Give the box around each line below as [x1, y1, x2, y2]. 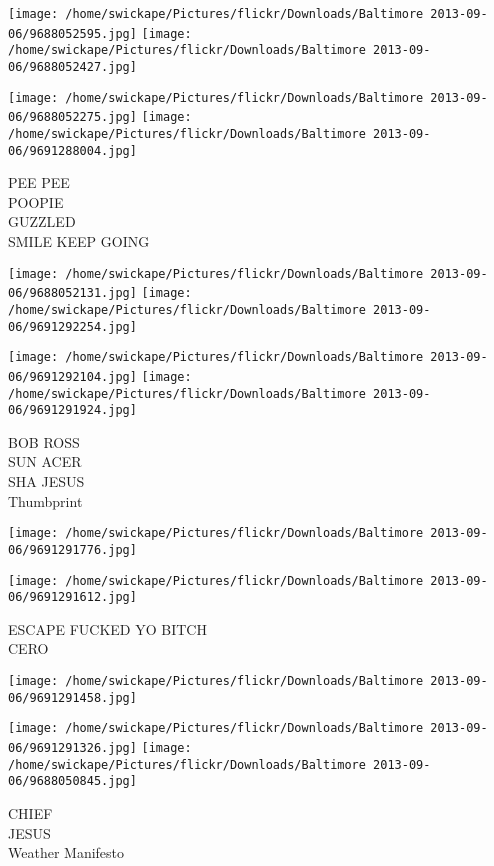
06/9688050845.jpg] [8, 774, 137, 789]
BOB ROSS [8, 431, 80, 452]
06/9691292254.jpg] [8, 319, 137, 334]
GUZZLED [8, 211, 76, 232]
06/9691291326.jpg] [8, 741, 137, 756]
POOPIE [8, 191, 64, 212]
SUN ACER [8, 451, 82, 472]
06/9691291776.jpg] [8, 542, 137, 557]
